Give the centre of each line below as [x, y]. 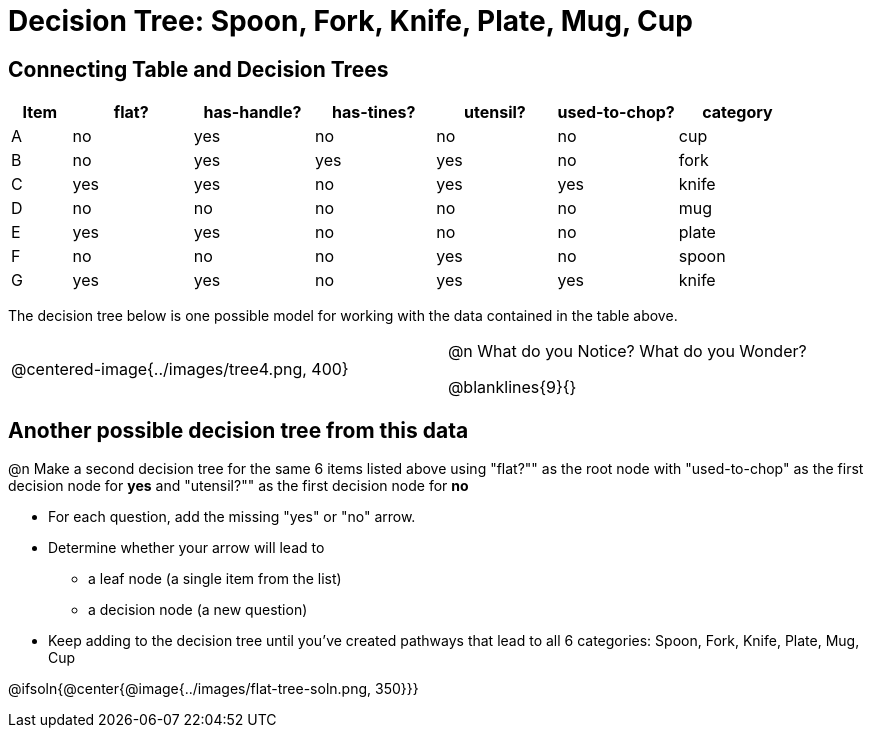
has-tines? [374, 112]
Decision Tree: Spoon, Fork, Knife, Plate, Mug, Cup [350, 21]
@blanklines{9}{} [512, 387]
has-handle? [252, 112]
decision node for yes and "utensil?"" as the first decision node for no [238, 486]
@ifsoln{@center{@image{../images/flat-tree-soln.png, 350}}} [213, 689]
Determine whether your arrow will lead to [186, 548]
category [737, 112]
